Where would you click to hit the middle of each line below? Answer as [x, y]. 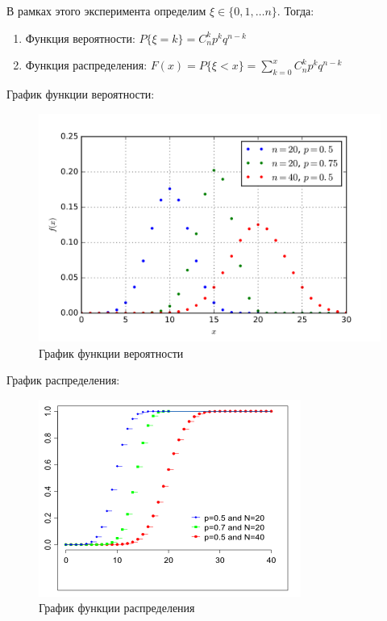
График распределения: [63, 380]
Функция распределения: [86, 65]
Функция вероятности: [80, 38]
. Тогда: [295, 10]
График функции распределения [117, 608]
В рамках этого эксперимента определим [106, 10]
